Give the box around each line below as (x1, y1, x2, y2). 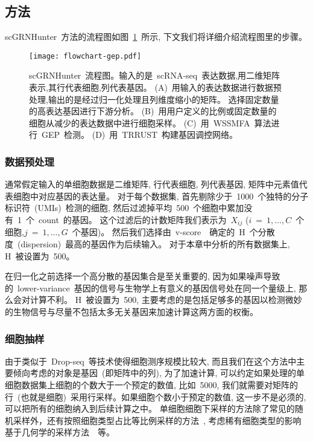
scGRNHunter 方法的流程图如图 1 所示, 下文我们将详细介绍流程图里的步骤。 (5, 30, 307, 43)
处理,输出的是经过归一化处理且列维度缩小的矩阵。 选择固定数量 (29, 93, 279, 105)
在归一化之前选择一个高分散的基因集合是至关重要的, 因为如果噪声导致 (5, 270, 280, 282)
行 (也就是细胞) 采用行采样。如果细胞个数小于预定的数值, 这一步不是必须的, (5, 390, 306, 403)
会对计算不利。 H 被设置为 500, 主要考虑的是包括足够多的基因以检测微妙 (13, 293, 302, 306)
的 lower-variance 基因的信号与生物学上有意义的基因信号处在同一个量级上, (5, 281, 296, 294)
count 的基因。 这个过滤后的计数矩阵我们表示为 (38, 213, 227, 226)
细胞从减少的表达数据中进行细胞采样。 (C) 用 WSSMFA (29, 116, 250, 129)
